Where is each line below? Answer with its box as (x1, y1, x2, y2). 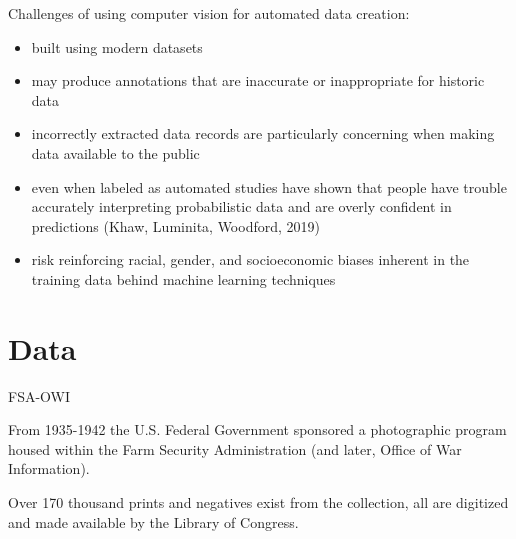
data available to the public (31, 142, 200, 163)
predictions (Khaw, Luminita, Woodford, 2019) (31, 215, 320, 236)
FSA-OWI (8, 385, 71, 406)
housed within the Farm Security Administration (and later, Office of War (8, 438, 462, 459)
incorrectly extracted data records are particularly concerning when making (31, 123, 495, 144)
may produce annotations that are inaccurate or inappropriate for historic (31, 70, 485, 91)
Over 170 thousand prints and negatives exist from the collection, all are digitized (8, 492, 509, 513)
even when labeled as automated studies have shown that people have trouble (31, 176, 507, 197)
